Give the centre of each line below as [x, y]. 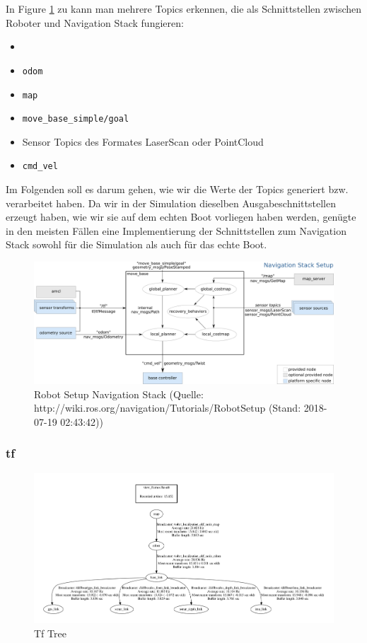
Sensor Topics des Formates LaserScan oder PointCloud [143, 141]
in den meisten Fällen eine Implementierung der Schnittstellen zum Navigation [176, 230]
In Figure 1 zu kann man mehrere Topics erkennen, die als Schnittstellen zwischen [184, 8]
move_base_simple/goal [76, 119]
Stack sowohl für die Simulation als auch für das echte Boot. [136, 244]
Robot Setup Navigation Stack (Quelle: [119, 394]
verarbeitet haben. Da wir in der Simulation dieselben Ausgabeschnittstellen [171, 203]
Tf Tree [50, 633]
